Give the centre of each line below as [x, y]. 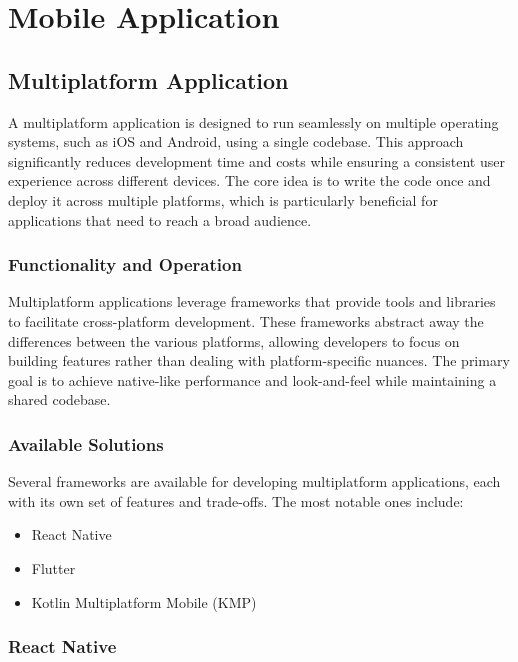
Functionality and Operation [125, 264]
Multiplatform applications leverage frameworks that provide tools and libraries [252, 301]
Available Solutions [86, 443]
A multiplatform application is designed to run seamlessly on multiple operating [253, 121]
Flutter [53, 567]
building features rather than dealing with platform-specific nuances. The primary [259, 360]
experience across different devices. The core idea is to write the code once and [249, 180]
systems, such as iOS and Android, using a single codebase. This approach [236, 141]
